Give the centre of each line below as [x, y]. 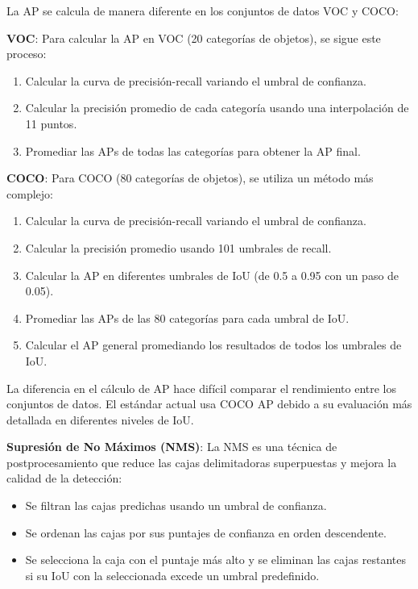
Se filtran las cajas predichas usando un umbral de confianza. [176, 505]
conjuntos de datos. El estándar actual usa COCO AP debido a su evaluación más [209, 404]
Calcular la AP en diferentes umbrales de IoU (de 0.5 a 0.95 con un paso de [212, 275]
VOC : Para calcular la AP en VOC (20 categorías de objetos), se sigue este [194, 38]
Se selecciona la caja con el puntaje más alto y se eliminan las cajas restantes [216, 560]
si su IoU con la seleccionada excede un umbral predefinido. [172, 575]
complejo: [30, 193]
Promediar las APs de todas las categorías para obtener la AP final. [193, 150]
